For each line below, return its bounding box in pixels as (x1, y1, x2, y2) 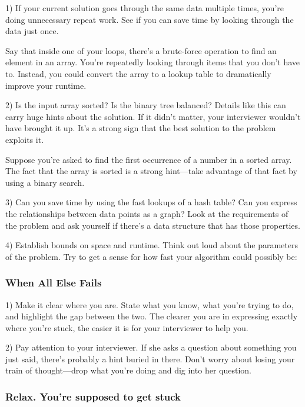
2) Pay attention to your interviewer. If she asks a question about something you (5, 341, 297, 353)
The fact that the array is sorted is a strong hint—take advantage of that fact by (5, 165, 297, 177)
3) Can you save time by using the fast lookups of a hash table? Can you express (5, 196, 297, 208)
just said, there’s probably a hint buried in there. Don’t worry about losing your (5, 352, 295, 365)
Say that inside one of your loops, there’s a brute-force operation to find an (5, 44, 277, 56)
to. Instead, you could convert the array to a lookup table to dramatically (5, 67, 271, 79)
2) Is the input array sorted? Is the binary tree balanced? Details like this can (5, 99, 286, 111)
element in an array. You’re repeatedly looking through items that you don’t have (5, 56, 300, 68)
